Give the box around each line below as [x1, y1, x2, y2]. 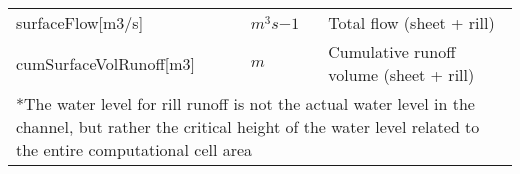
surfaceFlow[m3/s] [16, 11, 144, 34]
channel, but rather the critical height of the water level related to [16, 115, 480, 138]
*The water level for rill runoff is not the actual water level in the [16, 92, 475, 115]
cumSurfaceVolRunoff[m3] [16, 51, 195, 75]
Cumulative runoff [328, 40, 456, 63]
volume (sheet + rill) [328, 63, 475, 86]
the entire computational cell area [16, 138, 253, 161]
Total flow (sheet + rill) [328, 11, 495, 34]
